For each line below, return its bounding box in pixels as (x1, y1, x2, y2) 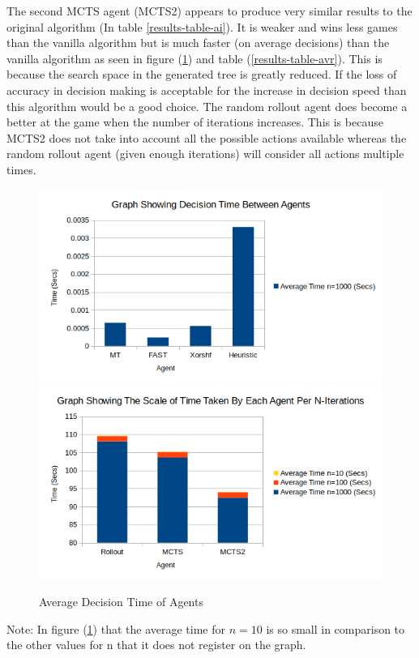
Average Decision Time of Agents (39, 593, 203, 610)
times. (6, 160, 36, 177)
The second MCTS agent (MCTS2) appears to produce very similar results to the (6, 2, 413, 19)
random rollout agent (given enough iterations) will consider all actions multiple (6, 145, 404, 162)
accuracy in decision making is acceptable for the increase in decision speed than (6, 81, 407, 98)
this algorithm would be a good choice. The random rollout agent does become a (6, 97, 408, 114)
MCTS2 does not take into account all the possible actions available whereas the (6, 129, 407, 146)
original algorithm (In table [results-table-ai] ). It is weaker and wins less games (6, 18, 398, 35)
